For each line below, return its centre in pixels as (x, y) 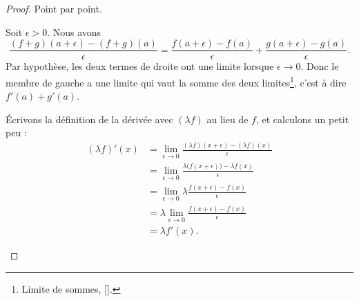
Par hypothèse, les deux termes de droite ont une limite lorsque (140, 66)
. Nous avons (74, 31)
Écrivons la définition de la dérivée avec (89, 119)
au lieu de (227, 119)
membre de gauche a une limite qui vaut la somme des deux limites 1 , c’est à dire (176, 81)
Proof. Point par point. (54, 8)
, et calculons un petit (302, 119)
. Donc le (320, 66)
